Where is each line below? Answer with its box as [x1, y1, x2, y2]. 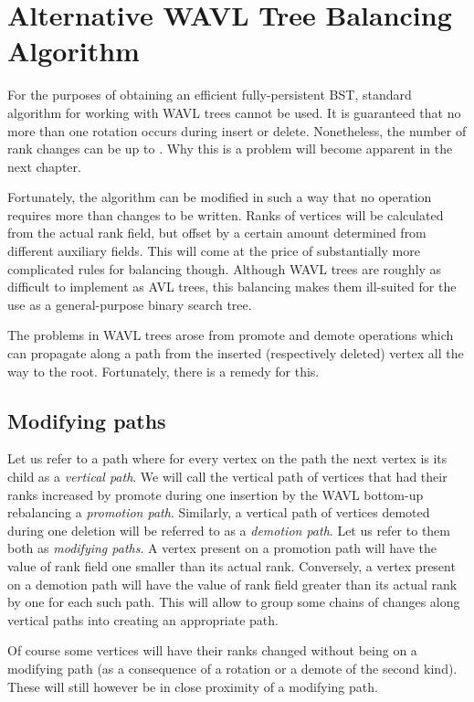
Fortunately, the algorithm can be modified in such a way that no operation [7, 187, 432, 207]
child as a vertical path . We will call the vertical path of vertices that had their [7, 467, 448, 486]
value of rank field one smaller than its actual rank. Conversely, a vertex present [7, 556, 456, 575]
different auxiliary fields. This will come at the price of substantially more [7, 241, 420, 261]
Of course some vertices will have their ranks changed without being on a [7, 641, 417, 660]
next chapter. [7, 156, 81, 175]
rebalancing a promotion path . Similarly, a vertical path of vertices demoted [7, 503, 430, 522]
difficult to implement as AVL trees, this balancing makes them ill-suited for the [7, 277, 457, 296]
